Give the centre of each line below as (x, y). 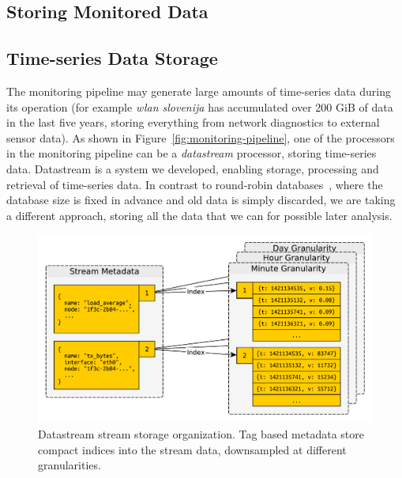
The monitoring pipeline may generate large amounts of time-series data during (199, 91)
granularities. (70, 465)
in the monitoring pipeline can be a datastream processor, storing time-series (192, 153)
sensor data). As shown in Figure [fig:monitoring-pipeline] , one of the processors (201, 137)
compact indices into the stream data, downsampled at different (192, 449)
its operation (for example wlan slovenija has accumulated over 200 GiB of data (200, 106)
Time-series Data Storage (112, 58)
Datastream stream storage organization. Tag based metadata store (201, 434)
